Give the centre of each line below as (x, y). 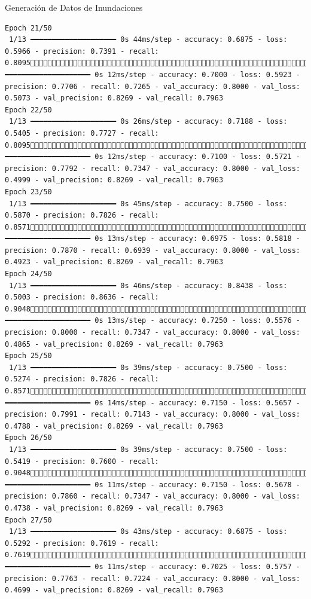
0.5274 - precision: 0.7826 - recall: (82, 379)
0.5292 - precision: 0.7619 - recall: (82, 543)
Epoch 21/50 (28, 28)
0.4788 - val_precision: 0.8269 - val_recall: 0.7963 (114, 426)
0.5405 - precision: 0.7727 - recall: (82, 133)
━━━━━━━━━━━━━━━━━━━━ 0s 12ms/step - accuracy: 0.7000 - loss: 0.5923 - (153, 74)
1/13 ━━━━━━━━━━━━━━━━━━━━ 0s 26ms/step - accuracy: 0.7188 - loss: (148, 122)
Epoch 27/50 (28, 520)
